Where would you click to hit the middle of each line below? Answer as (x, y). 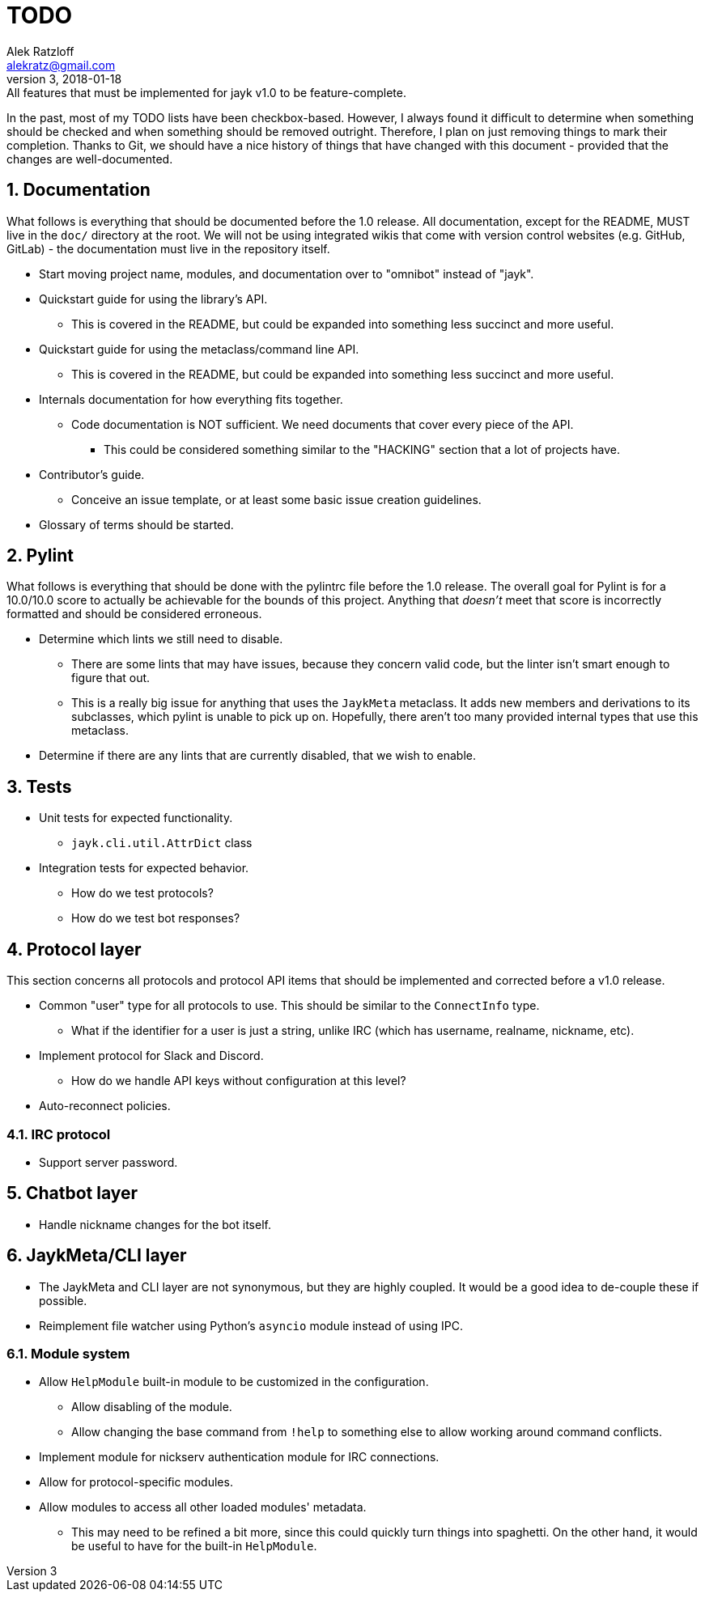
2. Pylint (40, 556)
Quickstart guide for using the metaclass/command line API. (199, 349)
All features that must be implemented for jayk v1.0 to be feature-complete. (206, 92)
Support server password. (108, 1162)
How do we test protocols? (142, 893)
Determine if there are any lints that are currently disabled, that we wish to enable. (258, 756)
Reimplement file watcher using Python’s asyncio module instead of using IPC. (251, 1325)
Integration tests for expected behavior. (144, 868)
